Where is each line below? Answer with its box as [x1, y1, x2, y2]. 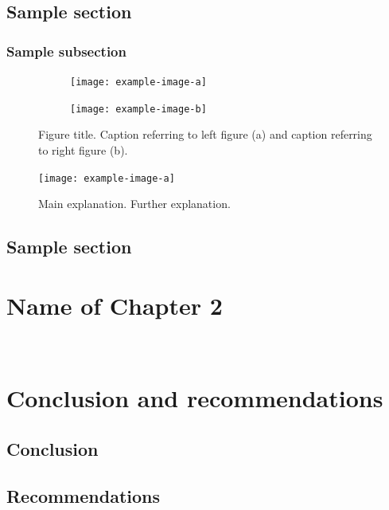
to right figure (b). [38, 141, 128, 158]
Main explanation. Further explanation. [38, 195, 231, 212]
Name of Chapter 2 [6, 288, 223, 321]
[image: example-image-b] [70, 103, 207, 115]
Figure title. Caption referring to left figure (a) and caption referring [38, 126, 372, 143]
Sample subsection [6, 41, 126, 61]
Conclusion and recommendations [6, 382, 383, 414]
